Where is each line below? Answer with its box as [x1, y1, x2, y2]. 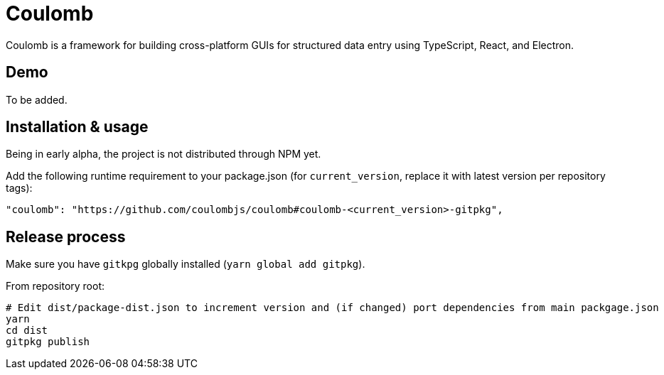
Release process [6, 227, 126, 246]
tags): [6, 182, 33, 195]
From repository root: [6, 280, 105, 293]
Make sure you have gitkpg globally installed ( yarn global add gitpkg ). [6, 258, 365, 271]
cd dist [6, 325, 48, 337]
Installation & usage [6, 118, 149, 136]
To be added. [6, 93, 68, 106]
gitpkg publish [6, 336, 90, 348]
